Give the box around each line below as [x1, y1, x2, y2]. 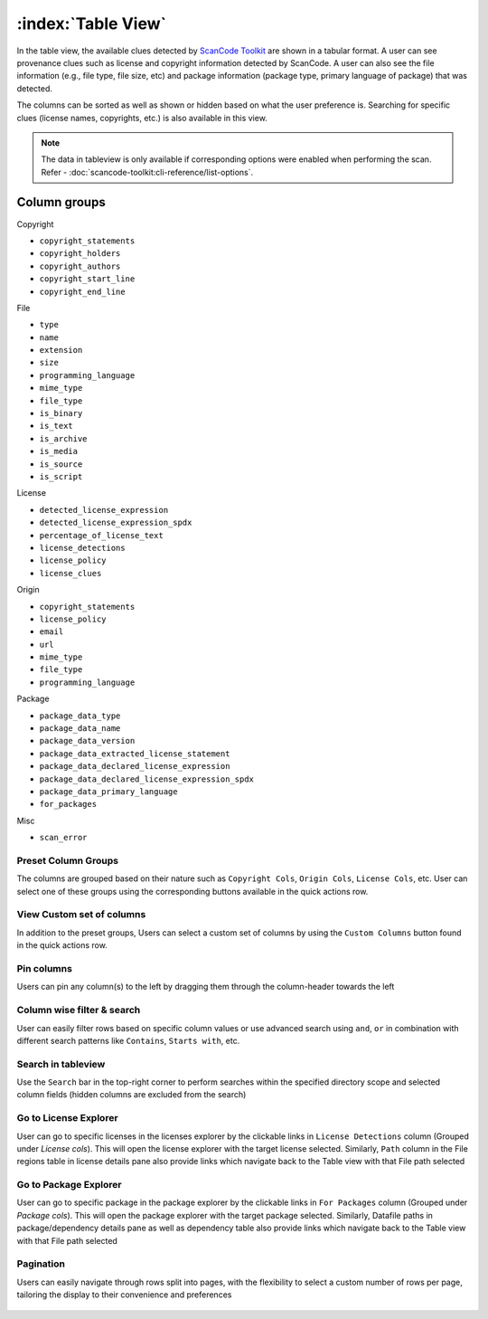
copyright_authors [39, 261, 121, 271]
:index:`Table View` [16, 14, 167, 33]
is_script [39, 471, 83, 481]
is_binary [39, 408, 83, 419]
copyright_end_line [39, 286, 126, 297]
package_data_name [39, 724, 121, 734]
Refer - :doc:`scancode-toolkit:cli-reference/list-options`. [41, 166, 254, 177]
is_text [39, 421, 74, 432]
